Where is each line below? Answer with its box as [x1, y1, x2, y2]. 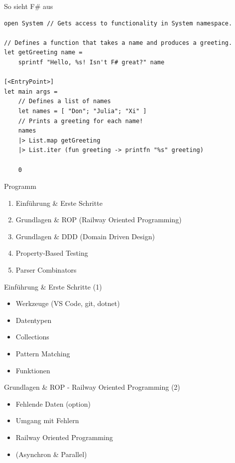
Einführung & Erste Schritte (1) [4, 281, 102, 292]
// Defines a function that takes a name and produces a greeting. [4, 39, 233, 46]
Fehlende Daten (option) [15, 398, 91, 409]
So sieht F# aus [4, 1, 53, 11]
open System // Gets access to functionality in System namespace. [4, 19, 233, 27]
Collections [15, 331, 49, 342]
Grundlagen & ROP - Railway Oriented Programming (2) [4, 382, 180, 392]
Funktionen [15, 365, 50, 375]
